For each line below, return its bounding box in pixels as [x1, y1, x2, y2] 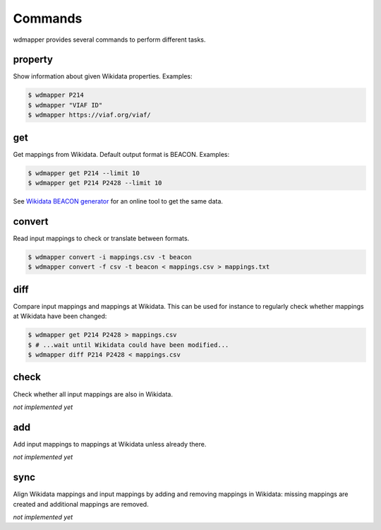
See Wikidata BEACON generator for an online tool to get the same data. [13, 197, 224, 206]
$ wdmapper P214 [28, 91, 85, 99]
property [13, 54, 53, 66]
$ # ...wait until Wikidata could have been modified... [28, 341, 229, 349]
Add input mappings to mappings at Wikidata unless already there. [13, 440, 207, 448]
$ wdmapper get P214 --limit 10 [28, 169, 140, 177]
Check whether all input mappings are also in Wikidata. [13, 389, 173, 399]
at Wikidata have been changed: [13, 312, 107, 321]
